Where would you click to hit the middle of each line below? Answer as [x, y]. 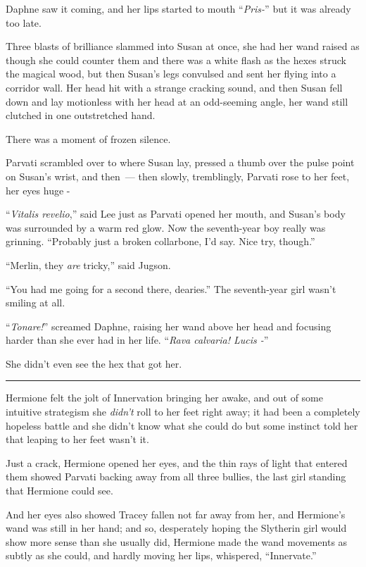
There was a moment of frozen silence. [88, 138]
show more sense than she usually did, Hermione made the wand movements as [177, 541]
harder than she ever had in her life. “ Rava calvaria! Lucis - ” [137, 340]
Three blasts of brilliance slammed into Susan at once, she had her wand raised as [183, 46]
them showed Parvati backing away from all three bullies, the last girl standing [176, 476]
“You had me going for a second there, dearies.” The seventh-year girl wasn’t [171, 288]
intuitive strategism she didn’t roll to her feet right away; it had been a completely [183, 412]
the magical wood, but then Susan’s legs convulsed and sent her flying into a [171, 74]
